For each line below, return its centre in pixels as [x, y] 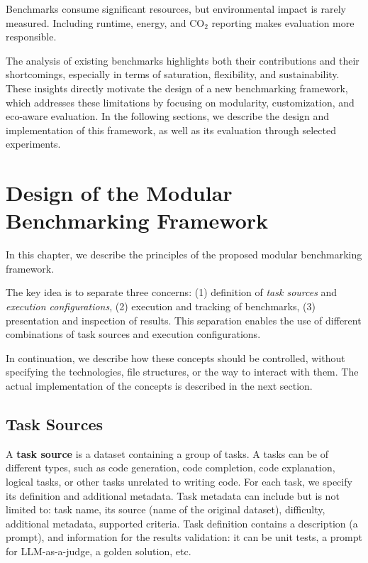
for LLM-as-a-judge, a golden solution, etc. [99, 551]
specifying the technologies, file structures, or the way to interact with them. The [182, 372]
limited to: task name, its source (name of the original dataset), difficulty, [166, 509]
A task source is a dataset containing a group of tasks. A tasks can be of [167, 453]
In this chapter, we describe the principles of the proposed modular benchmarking [184, 255]
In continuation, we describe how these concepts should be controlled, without [175, 357]
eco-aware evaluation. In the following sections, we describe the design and [168, 116]
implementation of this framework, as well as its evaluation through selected [171, 130]
